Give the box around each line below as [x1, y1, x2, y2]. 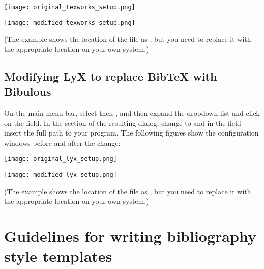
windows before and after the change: [4, 137, 121, 148]
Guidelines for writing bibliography [4, 226, 256, 247]
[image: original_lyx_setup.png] [4, 155, 117, 163]
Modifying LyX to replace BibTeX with [4, 68, 217, 84]
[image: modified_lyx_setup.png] [4, 171, 117, 179]
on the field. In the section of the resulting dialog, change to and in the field [4, 117, 241, 128]
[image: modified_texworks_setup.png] [4, 19, 135, 26]
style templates [4, 246, 112, 266]
